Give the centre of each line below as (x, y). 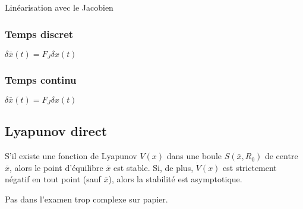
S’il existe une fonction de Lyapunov (71, 156)
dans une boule (194, 156)
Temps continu (41, 79)
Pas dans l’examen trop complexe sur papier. (86, 199)
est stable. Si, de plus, (154, 167)
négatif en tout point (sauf (53, 179)
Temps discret (39, 34)
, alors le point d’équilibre (56, 167)
